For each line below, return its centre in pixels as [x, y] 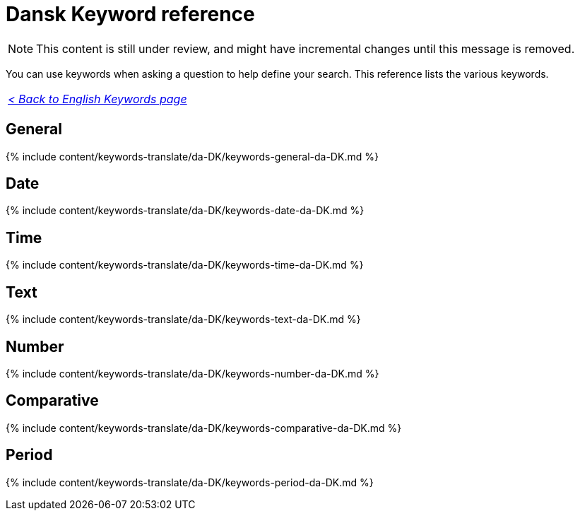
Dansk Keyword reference [130, 14]
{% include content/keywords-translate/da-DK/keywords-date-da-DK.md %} [185, 211]
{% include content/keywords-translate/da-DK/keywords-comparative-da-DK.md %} [204, 428]
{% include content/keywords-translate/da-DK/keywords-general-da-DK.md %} [192, 156]
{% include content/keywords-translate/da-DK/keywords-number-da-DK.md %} [193, 373]
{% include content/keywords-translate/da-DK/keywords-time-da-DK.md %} [185, 265]
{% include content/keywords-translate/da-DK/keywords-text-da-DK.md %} [183, 319]
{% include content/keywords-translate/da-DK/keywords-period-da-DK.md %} [190, 482]
